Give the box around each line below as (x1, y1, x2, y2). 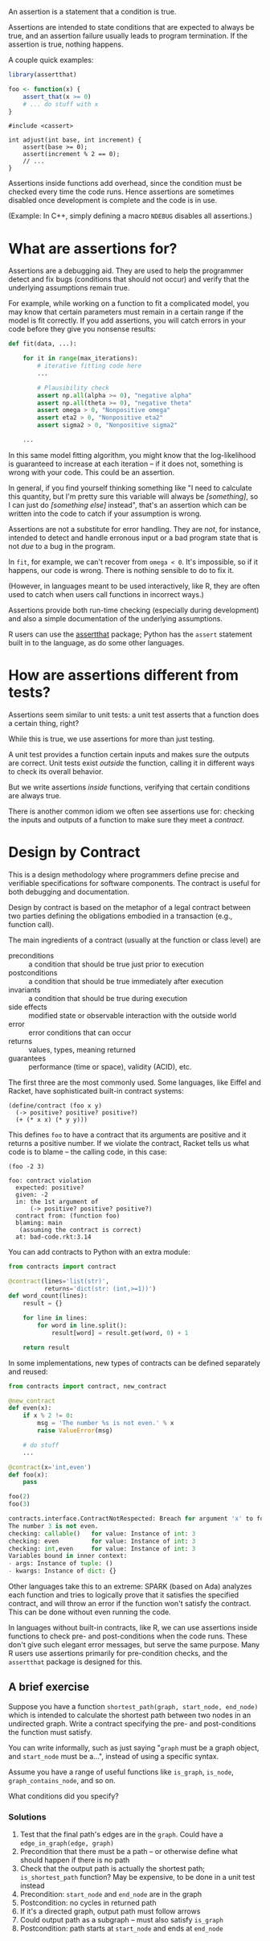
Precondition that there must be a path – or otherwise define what (19, 1847, 239, 1857)
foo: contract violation (8, 1177, 92, 1185)
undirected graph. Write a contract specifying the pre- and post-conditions (8, 1718, 256, 1729)
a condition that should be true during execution (28, 993, 188, 1003)
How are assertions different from (8, 666, 239, 685)
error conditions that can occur (28, 1028, 132, 1037)
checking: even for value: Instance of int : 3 (8, 1537, 196, 1545)
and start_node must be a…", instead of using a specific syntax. (8, 1751, 219, 1761)
